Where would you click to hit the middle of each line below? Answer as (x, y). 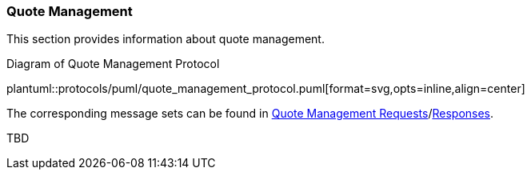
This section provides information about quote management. (166, 39)
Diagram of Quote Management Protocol (113, 64)
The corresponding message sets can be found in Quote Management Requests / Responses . (250, 114)
